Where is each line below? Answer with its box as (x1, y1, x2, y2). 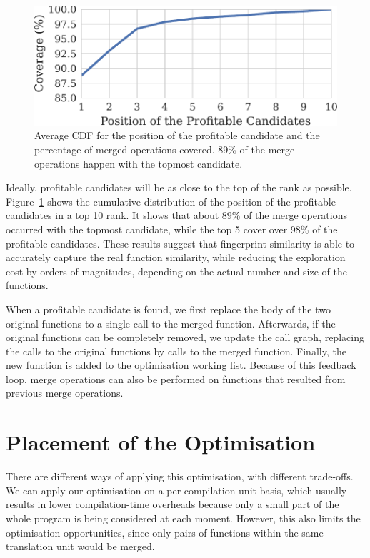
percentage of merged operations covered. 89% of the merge (34, 141, 295, 156)
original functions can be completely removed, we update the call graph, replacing (6, 330, 364, 345)
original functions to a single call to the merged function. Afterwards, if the (6, 315, 336, 330)
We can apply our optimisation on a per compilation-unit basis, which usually (6, 482, 347, 497)
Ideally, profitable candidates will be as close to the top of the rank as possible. (6, 180, 352, 195)
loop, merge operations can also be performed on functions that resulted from (6, 371, 346, 386)
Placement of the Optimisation (6, 427, 316, 457)
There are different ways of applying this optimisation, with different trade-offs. (6, 469, 354, 484)
